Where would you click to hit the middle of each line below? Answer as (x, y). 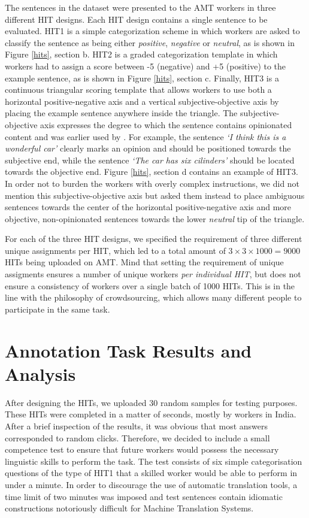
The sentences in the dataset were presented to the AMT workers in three (140, 7)
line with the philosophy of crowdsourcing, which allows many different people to (153, 297)
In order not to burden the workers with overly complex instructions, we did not (152, 183)
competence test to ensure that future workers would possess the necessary (142, 449)
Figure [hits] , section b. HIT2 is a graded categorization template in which (141, 54)
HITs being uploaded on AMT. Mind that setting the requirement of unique (144, 262)
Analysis (40, 373)
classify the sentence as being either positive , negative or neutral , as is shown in (150, 42)
